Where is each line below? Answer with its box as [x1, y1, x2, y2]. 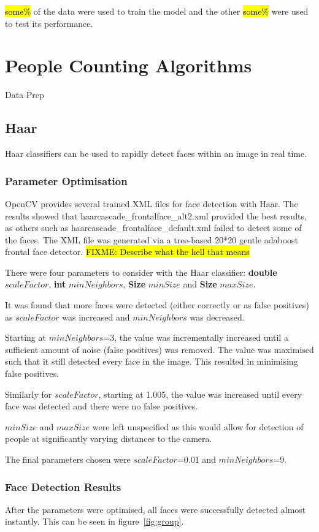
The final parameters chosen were [5, 453, 131, 466]
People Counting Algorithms [5, 53, 252, 78]
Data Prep [5, 88, 44, 101]
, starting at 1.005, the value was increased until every [98, 387, 302, 400]
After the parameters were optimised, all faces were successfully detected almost [5, 503, 306, 515]
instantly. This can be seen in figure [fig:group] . [5, 515, 184, 528]
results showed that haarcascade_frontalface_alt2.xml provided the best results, [5, 209, 307, 222]
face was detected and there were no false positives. [5, 400, 198, 412]
